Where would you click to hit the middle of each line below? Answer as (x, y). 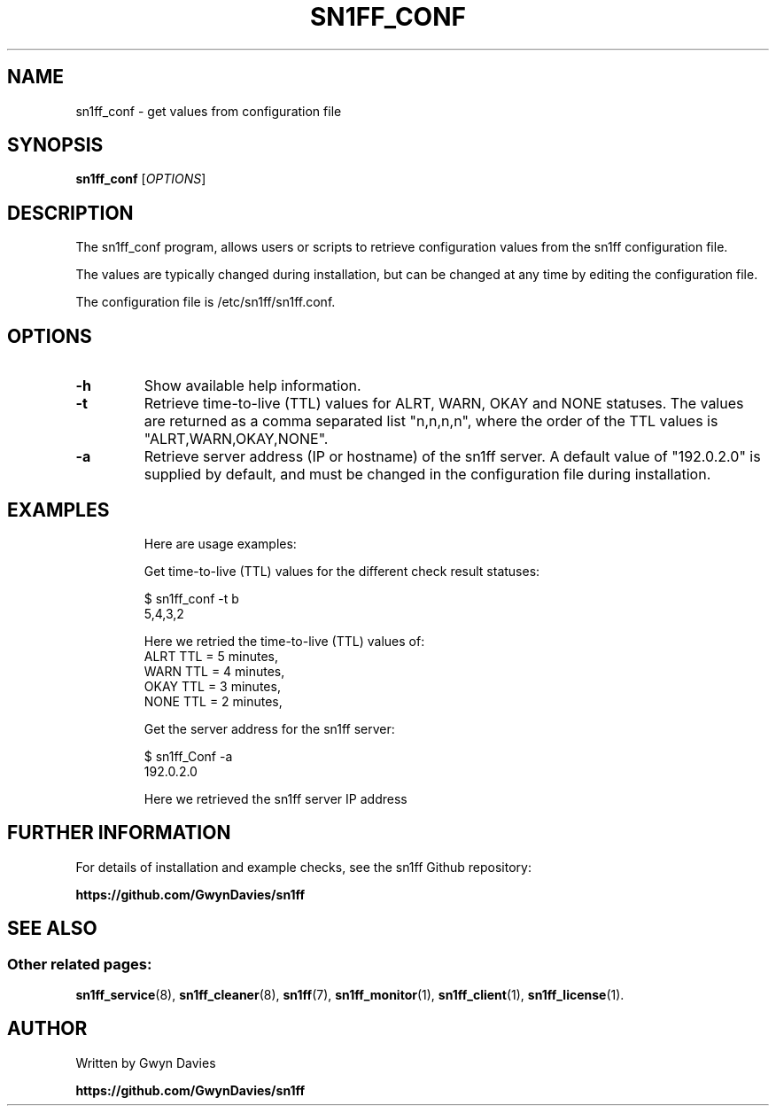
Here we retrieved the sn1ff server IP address (275, 798)
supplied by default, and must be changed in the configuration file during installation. (427, 475)
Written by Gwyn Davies (146, 1062)
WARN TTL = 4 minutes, (214, 671)
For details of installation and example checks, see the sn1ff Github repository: (303, 867)
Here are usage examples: (220, 543)
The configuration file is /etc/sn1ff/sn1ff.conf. (206, 302)
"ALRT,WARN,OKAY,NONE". (236, 439)
